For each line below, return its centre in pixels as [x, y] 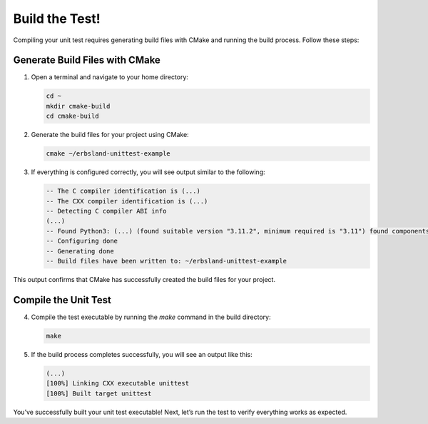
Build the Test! [57, 19]
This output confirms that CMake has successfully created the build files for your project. [144, 279]
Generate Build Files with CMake [87, 60]
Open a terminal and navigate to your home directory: [110, 77]
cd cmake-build [72, 116]
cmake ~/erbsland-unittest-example [108, 154]
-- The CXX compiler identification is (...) [127, 201]
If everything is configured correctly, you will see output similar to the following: [148, 172]
